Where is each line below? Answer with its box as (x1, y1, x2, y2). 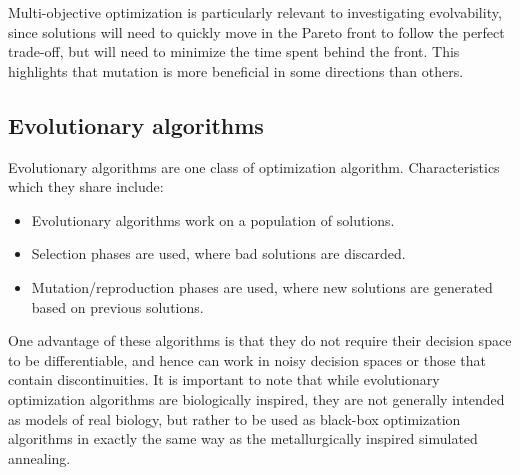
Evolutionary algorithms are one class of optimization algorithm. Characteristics (8, 156, 500, 177)
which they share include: (8, 176, 164, 197)
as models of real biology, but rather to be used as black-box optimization (8, 408, 461, 429)
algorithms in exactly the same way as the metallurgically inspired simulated (8, 428, 478, 449)
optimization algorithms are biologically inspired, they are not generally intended (8, 388, 505, 409)
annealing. (8, 447, 71, 468)
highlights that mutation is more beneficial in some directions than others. (8, 60, 464, 81)
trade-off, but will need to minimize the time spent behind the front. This (8, 41, 460, 62)
